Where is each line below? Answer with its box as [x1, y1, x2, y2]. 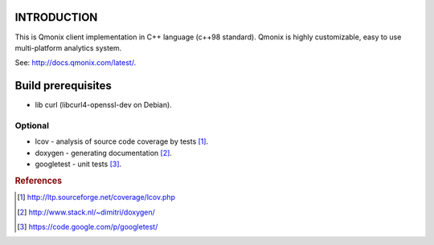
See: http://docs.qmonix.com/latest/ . [14, 58, 137, 67]
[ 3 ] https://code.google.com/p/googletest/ [17, 222, 158, 231]
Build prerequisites [14, 79, 113, 92]
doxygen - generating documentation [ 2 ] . [35, 148, 173, 157]
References [14, 175, 63, 186]
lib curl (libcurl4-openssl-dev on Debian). [35, 100, 172, 110]
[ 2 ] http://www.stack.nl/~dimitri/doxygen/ [17, 207, 156, 217]
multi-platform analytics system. [14, 43, 122, 52]
